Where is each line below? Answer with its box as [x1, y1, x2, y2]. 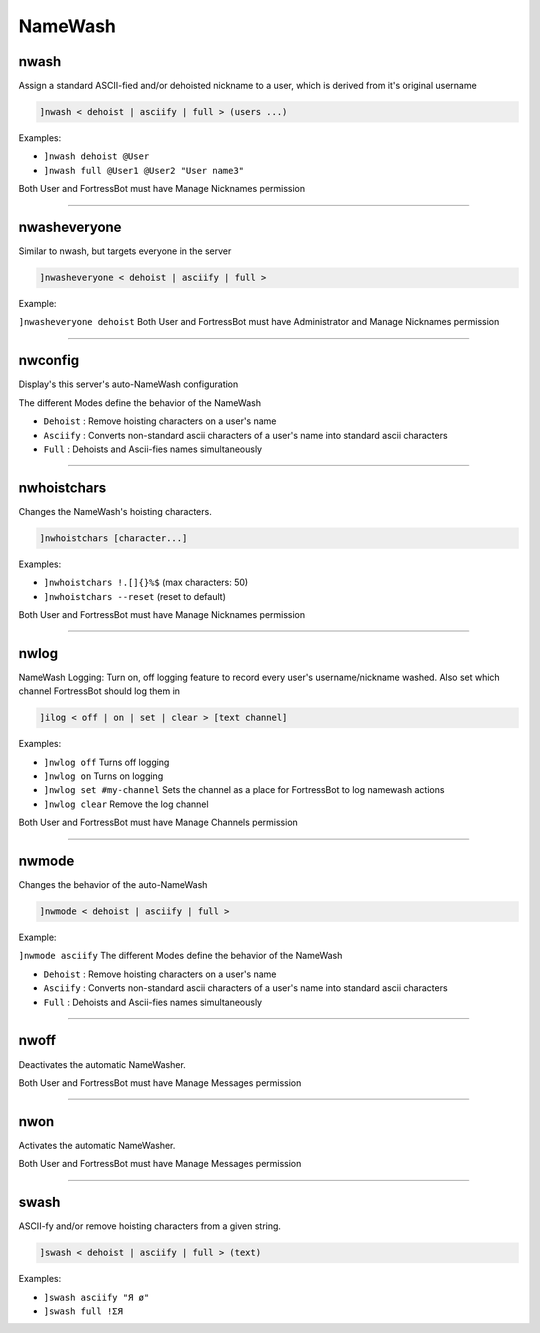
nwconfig [18, 352, 80, 369]
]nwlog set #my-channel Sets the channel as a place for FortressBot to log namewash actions [43, 784, 445, 796]
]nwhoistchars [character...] [39, 532, 188, 544]
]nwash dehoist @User [43, 151, 150, 162]
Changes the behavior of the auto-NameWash [18, 879, 208, 891]
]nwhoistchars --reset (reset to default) [43, 590, 227, 602]
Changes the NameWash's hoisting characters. [18, 505, 212, 517]
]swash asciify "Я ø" [43, 1291, 150, 1303]
